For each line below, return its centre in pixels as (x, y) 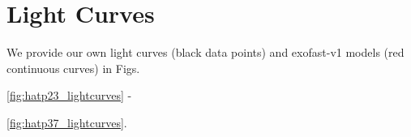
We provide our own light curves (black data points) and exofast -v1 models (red (205, 52)
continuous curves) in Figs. (73, 68)
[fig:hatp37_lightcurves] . (67, 122)
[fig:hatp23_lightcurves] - (69, 95)
